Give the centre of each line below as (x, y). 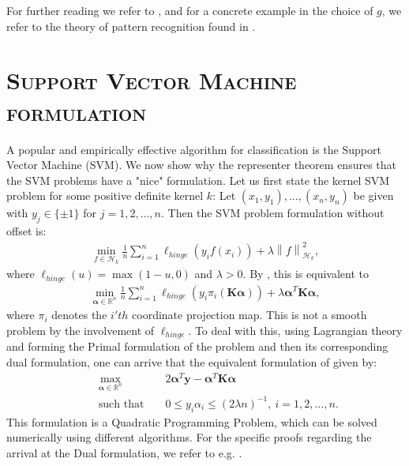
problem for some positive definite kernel (105, 195)
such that (121, 404)
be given (373, 195)
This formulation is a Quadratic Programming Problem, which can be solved (192, 421)
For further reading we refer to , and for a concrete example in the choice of (190, 10)
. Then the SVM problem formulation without (272, 213)
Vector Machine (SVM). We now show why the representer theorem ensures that (202, 165)
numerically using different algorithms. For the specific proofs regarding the (189, 437)
